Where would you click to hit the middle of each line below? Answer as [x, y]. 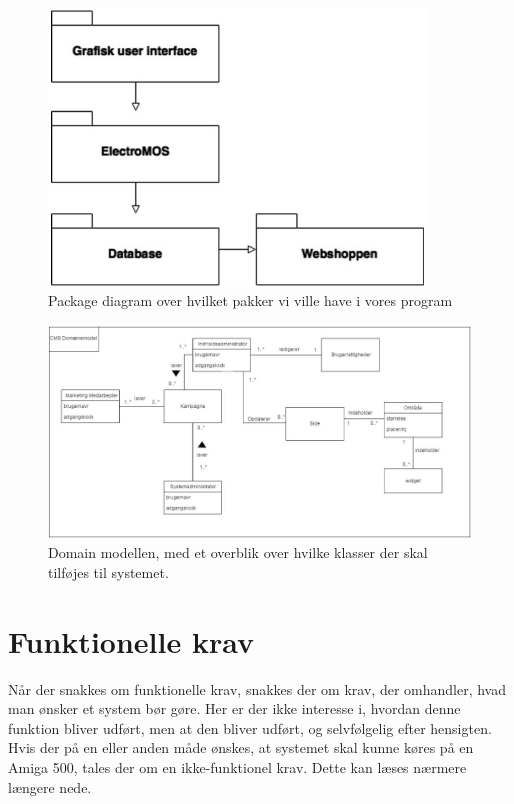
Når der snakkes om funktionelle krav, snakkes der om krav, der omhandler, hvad [257, 688]
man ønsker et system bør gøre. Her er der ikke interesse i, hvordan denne [234, 708]
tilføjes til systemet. [108, 571]
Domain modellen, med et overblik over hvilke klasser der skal [238, 552]
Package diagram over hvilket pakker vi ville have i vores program [250, 300]
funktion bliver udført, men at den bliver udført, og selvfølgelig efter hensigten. [250, 727]
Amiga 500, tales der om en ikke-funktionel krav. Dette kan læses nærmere [237, 767]
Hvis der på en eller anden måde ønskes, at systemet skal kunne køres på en [241, 747]
